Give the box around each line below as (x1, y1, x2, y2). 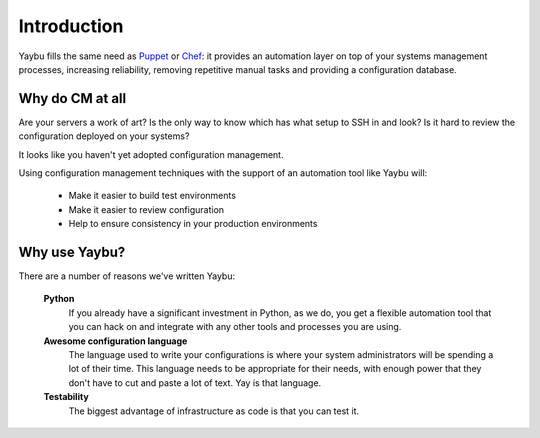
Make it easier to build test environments (68, 190, 237, 202)
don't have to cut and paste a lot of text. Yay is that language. (68, 376, 322, 389)
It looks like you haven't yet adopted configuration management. (18, 148, 284, 160)
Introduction (18, 15, 124, 37)
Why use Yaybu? (18, 244, 126, 260)
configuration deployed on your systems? (18, 130, 190, 142)
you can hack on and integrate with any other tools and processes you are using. (68, 321, 402, 333)
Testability (43, 391, 89, 403)
